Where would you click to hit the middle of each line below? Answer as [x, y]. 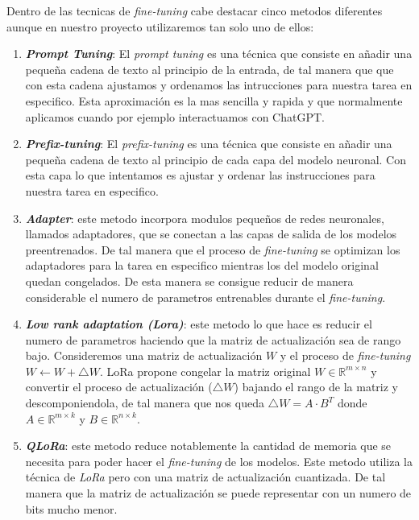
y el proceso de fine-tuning [345, 355]
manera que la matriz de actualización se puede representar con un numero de [218, 493]
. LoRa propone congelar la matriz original [205, 371]
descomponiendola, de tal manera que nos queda [145, 403]
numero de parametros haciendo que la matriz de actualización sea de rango [213, 339]
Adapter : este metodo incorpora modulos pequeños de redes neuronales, [205, 218]
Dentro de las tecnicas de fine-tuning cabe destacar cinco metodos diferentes [195, 10]
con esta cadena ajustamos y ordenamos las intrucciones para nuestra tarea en [219, 85]
